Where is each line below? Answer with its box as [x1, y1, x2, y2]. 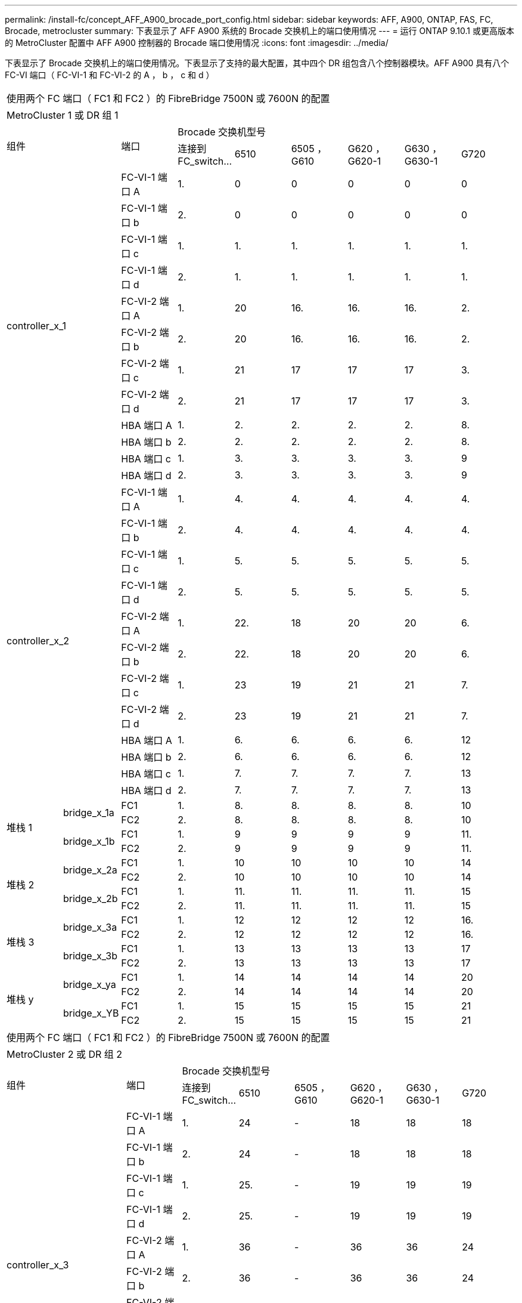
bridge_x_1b [63, 835, 115, 847]
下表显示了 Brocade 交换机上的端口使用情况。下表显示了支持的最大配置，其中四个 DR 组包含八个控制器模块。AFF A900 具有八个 [5, 58, 509, 68]
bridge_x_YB [63, 1007, 119, 1019]
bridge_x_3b [63, 950, 117, 962]
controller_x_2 [7, 635, 69, 647]
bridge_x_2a [63, 864, 117, 876]
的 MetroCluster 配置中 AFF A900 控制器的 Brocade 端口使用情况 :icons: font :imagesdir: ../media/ [5, 38, 389, 48]
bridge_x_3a [63, 921, 117, 933]
